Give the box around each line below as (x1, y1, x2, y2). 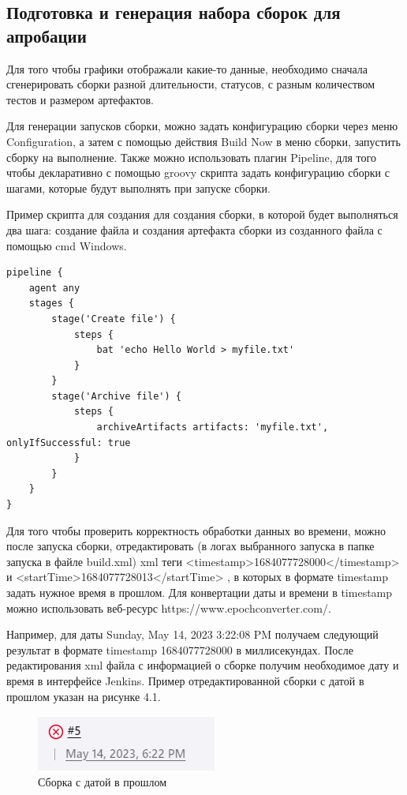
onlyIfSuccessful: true (6, 437, 131, 448)
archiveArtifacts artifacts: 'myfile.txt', (96, 422, 329, 433)
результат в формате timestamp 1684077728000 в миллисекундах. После (6, 641, 353, 658)
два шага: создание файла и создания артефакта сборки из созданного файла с (6, 221, 383, 238)
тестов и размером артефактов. (6, 91, 154, 107)
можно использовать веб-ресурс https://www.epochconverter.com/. (6, 599, 331, 616)
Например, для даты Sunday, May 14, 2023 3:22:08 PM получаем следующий (6, 626, 379, 643)
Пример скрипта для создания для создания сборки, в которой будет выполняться (6, 206, 398, 223)
